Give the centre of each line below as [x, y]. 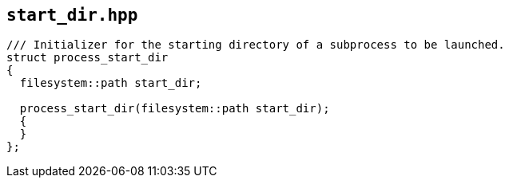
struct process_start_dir [87, 58]
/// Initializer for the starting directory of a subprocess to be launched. [256, 45]
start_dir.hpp [72, 15]
